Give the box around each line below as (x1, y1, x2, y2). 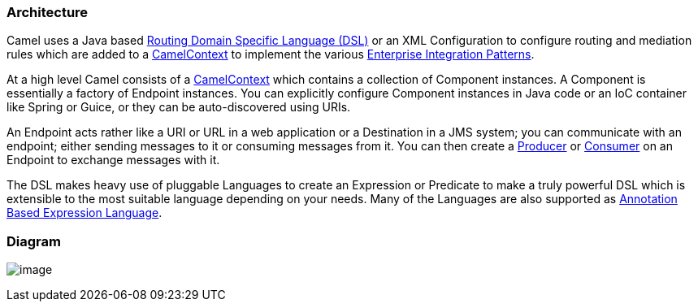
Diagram (7, 232, 61, 249)
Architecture (7, 4, 89, 20)
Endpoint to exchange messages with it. (7, 153, 220, 167)
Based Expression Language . (7, 206, 163, 220)
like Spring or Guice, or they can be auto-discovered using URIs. (7, 100, 351, 115)
